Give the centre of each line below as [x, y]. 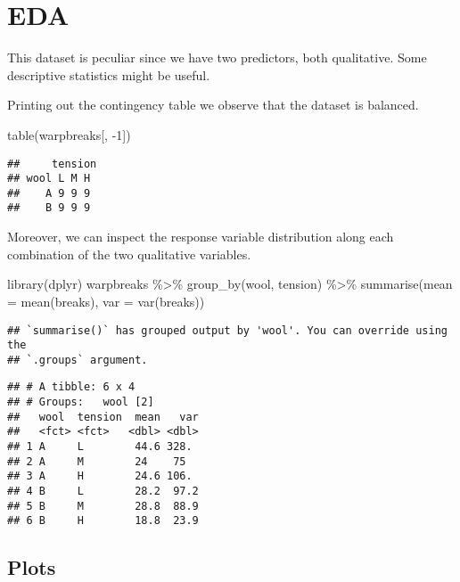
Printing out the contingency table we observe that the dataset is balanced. [213, 105]
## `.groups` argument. [78, 360]
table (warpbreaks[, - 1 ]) [69, 134]
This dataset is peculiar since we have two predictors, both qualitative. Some [217, 57]
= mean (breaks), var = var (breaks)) [106, 301]
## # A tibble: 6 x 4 [71, 387]
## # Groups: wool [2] [81, 402]
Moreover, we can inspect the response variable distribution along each [201, 237]
